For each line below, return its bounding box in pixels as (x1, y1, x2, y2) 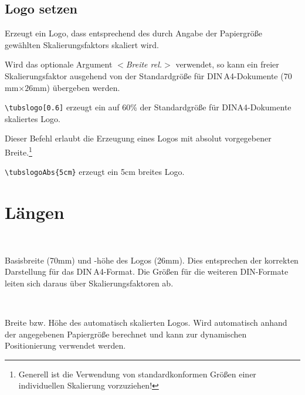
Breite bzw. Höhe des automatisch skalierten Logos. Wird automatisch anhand (5, 316, 287, 329)
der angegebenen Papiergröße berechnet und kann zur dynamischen (5, 328, 247, 340)
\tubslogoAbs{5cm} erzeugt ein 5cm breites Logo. (5, 166, 185, 178)
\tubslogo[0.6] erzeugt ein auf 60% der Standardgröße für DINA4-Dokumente (5, 101, 292, 113)
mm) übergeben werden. (33, 81, 120, 93)
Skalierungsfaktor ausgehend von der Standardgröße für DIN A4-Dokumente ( (5, 69, 284, 82)
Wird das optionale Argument (5, 58, 113, 70)
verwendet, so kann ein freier (175, 58, 279, 70)
